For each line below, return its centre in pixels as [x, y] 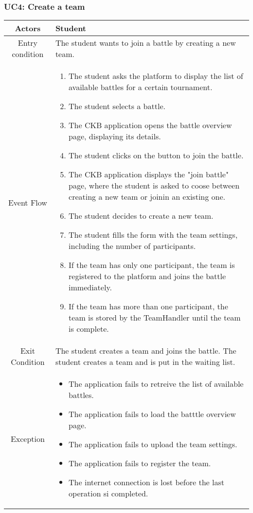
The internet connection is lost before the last [146, 482]
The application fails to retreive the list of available [156, 384]
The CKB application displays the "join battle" [149, 174]
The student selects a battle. [117, 106]
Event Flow [27, 202]
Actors [28, 28]
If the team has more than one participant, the [148, 306]
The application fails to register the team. [140, 463]
